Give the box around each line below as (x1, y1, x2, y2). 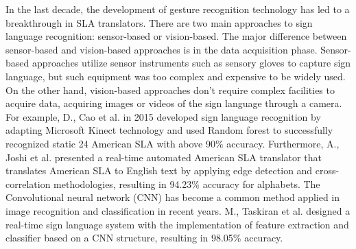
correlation (5, 176, 51, 191)
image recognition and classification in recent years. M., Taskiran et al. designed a (5, 203, 351, 217)
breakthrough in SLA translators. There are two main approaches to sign (5, 15, 313, 29)
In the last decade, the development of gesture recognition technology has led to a (5, 2, 350, 16)
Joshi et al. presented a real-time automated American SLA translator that (5, 150, 322, 164)
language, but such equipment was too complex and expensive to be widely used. (5, 69, 346, 83)
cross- (315, 163, 340, 178)
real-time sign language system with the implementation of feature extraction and (5, 217, 349, 231)
